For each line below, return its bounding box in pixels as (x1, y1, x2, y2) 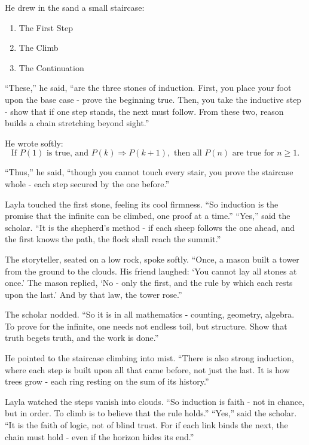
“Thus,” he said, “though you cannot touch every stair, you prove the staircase (5, 166, 293, 178)
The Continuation (19, 61, 84, 74)
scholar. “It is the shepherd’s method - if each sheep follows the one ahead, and (5, 221, 295, 233)
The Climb (19, 41, 59, 54)
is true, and (46, 149, 89, 158)
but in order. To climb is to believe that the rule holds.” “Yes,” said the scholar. (5, 407, 297, 419)
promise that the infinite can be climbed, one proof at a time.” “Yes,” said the (5, 209, 290, 222)
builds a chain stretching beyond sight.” (5, 117, 149, 129)
